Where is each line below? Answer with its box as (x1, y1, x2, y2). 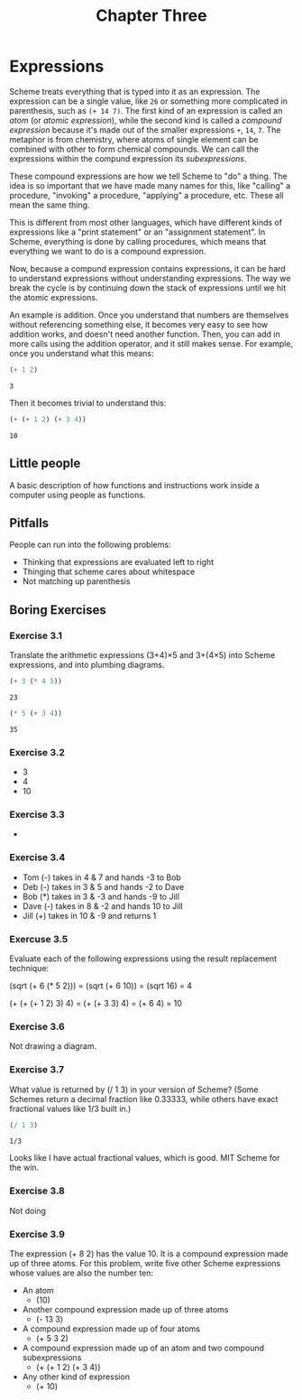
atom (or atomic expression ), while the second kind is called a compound (9, 115, 282, 125)
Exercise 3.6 (9, 1020, 65, 1033)
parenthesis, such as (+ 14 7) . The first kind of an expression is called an (9, 105, 283, 116)
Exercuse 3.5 (9, 932, 69, 945)
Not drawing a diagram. (9, 1041, 97, 1052)
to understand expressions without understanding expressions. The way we (9, 273, 291, 283)
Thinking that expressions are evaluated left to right (22, 557, 215, 568)
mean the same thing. (9, 199, 90, 210)
